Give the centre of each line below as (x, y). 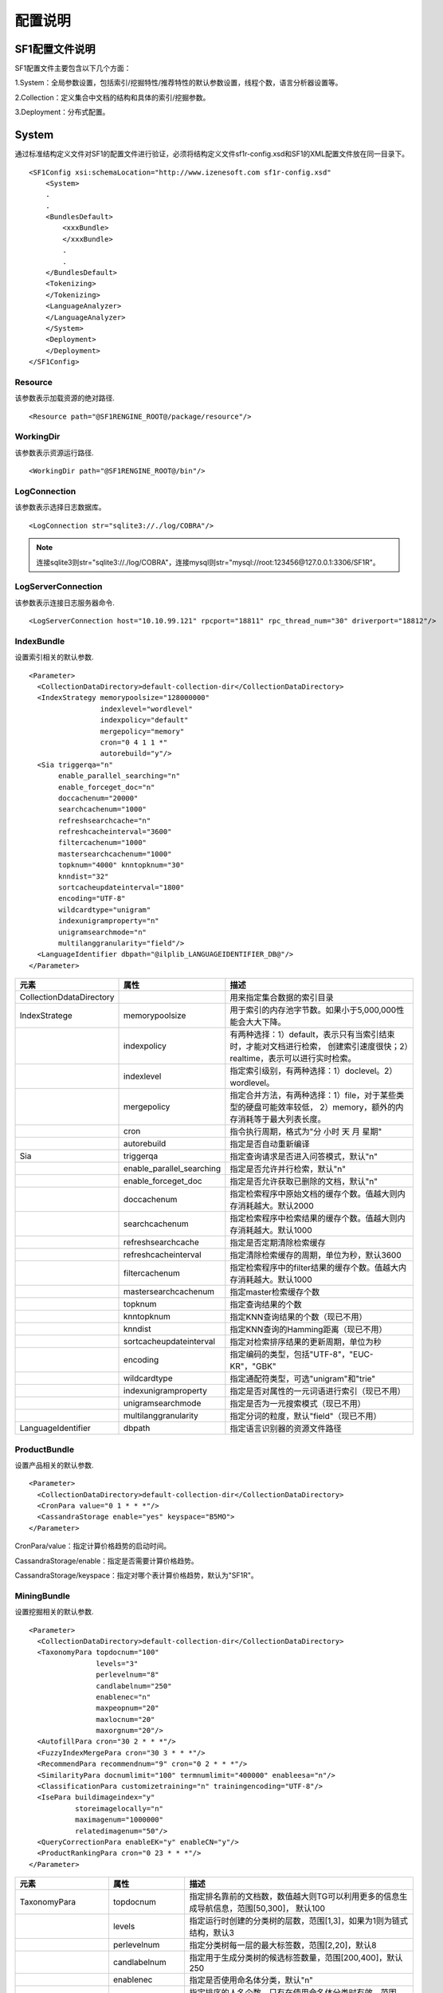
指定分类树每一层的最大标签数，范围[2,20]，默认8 (283, 1945)
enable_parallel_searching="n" (120, 776)
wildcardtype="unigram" (105, 910)
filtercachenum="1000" (103, 843)
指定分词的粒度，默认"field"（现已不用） (306, 1417)
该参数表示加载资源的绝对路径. (65, 398)
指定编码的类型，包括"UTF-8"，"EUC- (302, 1354)
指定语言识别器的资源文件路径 (286, 1429)
